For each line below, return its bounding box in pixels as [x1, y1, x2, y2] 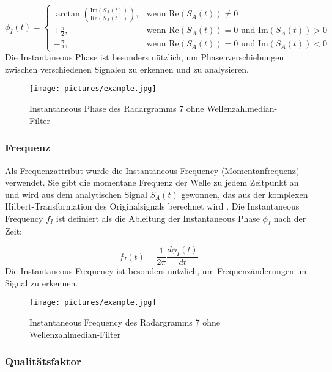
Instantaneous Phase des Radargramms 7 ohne [29, 102, 204, 115]
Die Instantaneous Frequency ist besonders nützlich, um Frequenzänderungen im [5, 264, 307, 277]
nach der [273, 211, 306, 224]
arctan [56, 10, 80, 19]
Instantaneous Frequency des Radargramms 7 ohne [29, 315, 220, 328]
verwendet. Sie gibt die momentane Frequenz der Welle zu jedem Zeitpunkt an [5, 176, 299, 189]
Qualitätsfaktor [5, 354, 81, 369]
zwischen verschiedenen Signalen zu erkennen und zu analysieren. [5, 62, 249, 75]
